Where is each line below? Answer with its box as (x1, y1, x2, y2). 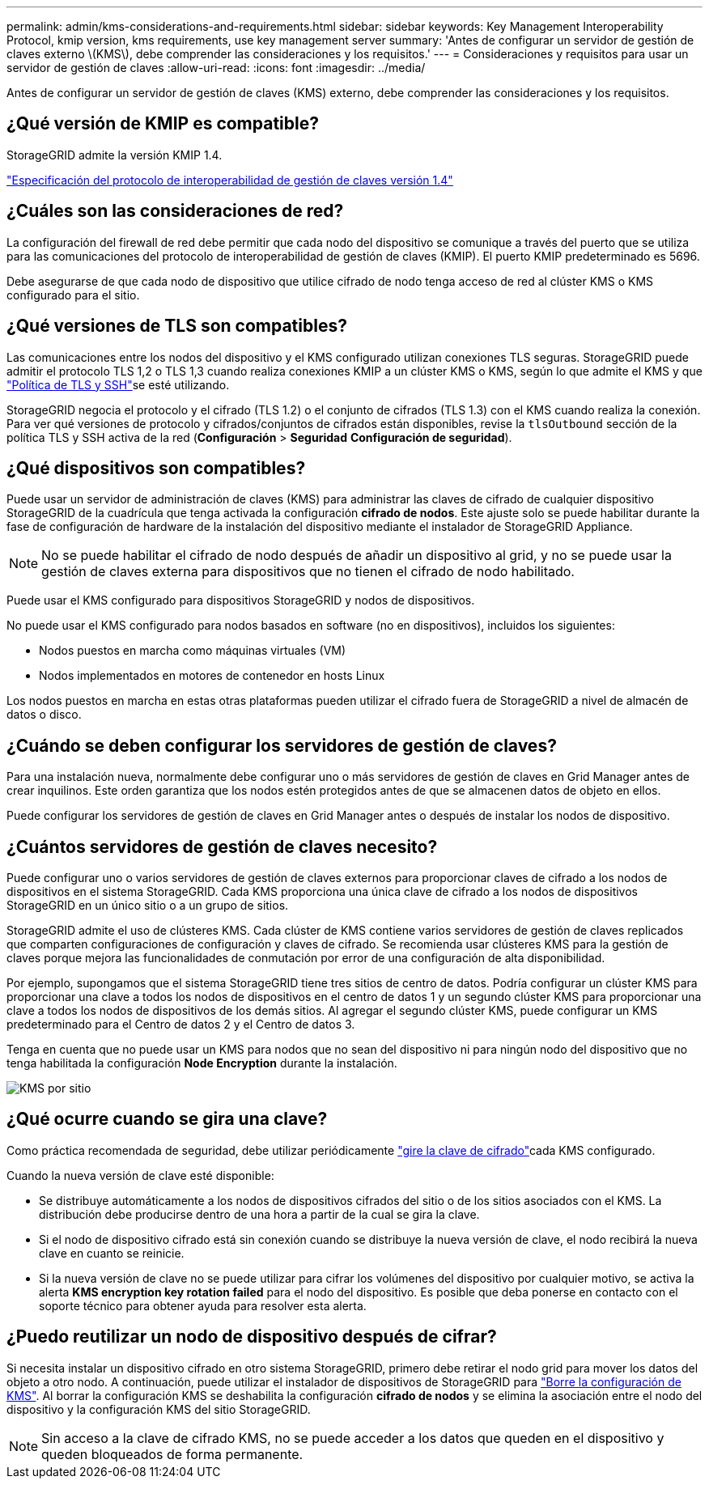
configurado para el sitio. (6, 287, 140, 302)
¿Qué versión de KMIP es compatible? (6, 113, 319, 134)
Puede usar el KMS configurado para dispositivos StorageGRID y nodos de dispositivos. (6, 593, 475, 608)
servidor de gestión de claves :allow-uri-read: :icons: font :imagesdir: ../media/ (6, 61, 426, 74)
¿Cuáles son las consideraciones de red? (6, 201, 344, 222)
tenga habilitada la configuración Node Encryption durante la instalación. (6, 1056, 397, 1071)
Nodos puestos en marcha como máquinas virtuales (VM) (39, 643, 346, 658)
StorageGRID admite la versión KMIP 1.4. (6, 147, 223, 162)
